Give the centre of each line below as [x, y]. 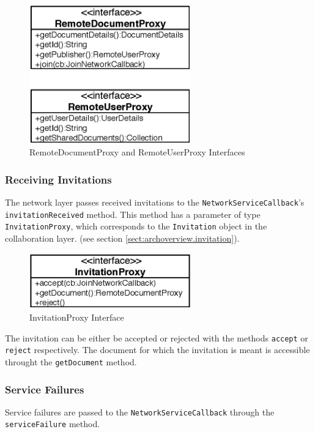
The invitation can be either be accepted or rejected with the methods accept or [157, 337]
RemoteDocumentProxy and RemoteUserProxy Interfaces [137, 152]
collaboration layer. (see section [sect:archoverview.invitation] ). [122, 238]
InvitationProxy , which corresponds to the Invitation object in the [136, 226]
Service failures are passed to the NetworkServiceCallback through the [140, 412]
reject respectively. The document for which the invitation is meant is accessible [157, 350]
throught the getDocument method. [71, 361]
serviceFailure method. [53, 424]
